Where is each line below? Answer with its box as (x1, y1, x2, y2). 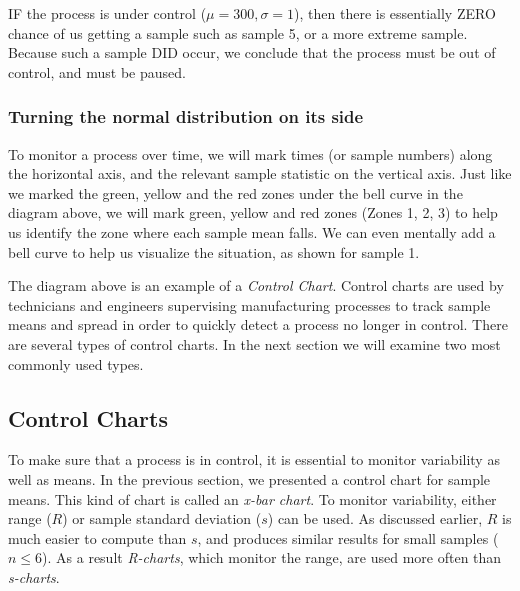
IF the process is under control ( (8, 3, 207, 23)
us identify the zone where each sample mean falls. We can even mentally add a (8, 221, 496, 242)
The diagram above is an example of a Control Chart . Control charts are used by (8, 275, 504, 296)
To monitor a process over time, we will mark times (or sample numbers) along (8, 143, 493, 164)
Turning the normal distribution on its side (8, 104, 364, 129)
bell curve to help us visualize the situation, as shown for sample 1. (8, 241, 420, 262)
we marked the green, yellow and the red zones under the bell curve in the (8, 182, 463, 203)
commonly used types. (8, 353, 144, 374)
